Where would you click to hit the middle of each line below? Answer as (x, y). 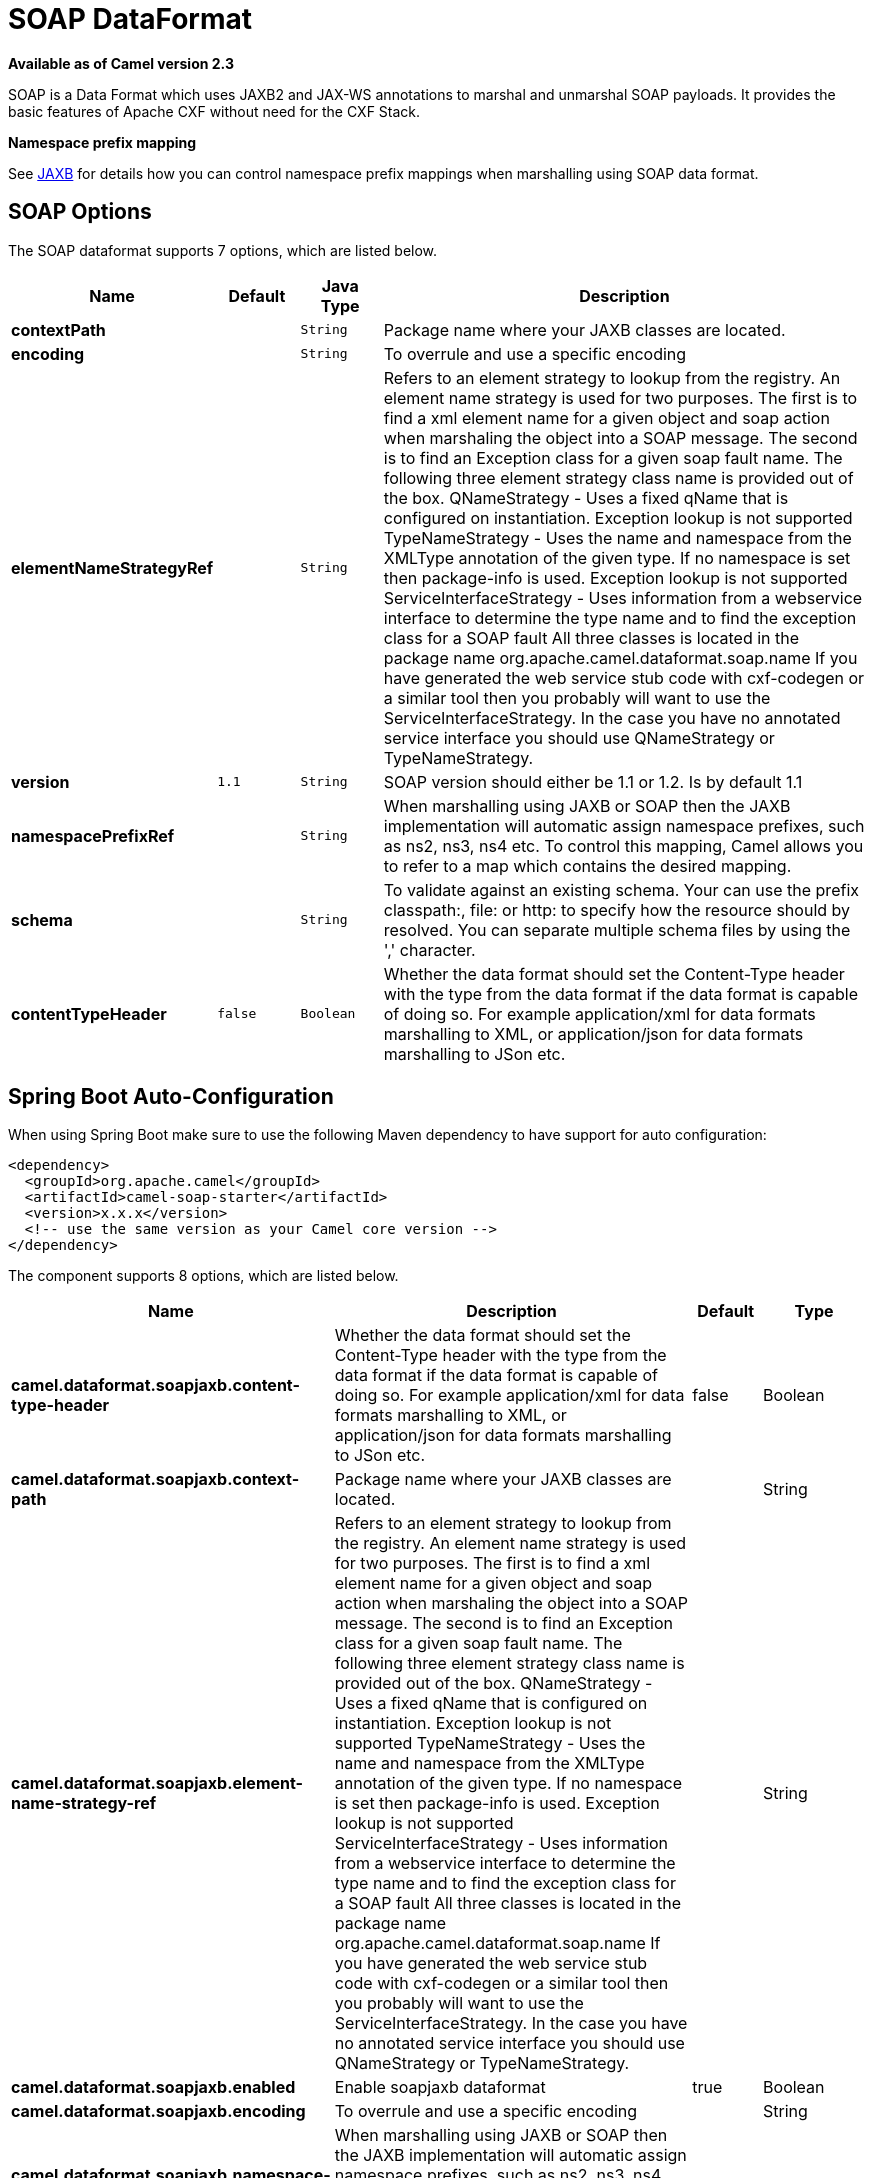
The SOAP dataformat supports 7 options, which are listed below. (223, 250)
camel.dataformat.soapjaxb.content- (155, 1385)
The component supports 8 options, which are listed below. (203, 1276)
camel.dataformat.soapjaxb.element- (157, 1783)
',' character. (429, 949)
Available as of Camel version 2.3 (121, 63)
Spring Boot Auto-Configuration (171, 1097)
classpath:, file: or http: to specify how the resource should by (617, 909)
